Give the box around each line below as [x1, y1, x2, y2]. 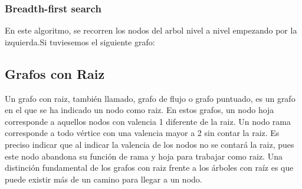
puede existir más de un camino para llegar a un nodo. [5, 173, 202, 185]
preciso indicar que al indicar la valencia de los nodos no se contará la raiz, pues [5, 138, 294, 150]
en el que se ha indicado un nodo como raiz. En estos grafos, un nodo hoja [5, 104, 274, 116]
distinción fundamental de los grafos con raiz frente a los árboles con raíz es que [5, 161, 294, 174]
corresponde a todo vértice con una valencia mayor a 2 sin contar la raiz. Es [5, 127, 280, 139]
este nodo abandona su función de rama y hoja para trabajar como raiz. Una [5, 150, 283, 162]
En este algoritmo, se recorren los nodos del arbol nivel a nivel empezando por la [5, 24, 297, 37]
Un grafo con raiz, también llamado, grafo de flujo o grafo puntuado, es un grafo [5, 92, 296, 104]
